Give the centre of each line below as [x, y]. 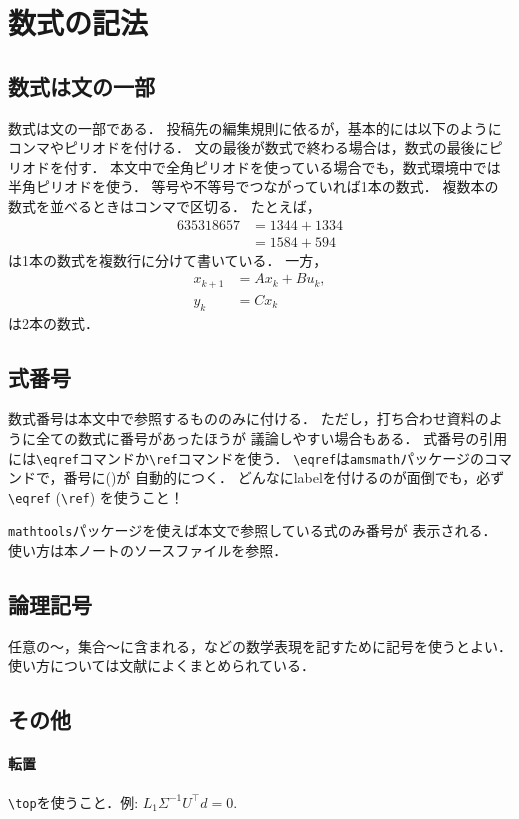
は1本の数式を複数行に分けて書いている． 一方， [168, 259]
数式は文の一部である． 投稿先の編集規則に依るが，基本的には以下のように [255, 127]
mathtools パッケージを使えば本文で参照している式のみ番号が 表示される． [252, 530]
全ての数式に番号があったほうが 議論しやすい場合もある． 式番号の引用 [271, 437]
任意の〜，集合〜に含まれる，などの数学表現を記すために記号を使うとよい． [260, 645]
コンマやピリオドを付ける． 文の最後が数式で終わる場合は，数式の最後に [248, 147]
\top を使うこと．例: [73, 801]
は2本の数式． [53, 322]
